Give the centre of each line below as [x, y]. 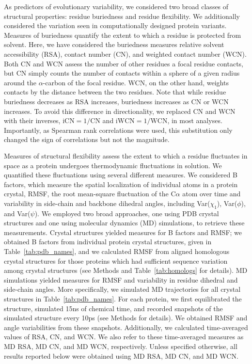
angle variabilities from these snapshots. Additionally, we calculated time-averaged [126, 327]
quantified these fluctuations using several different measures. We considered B [121, 175]
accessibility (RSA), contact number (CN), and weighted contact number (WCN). [125, 54]
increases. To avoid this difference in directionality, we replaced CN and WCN [120, 111]
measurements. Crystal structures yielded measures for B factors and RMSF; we [123, 232]
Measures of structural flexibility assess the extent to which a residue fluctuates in [126, 155]
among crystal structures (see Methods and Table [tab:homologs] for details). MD [126, 270]
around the [20, 82]
